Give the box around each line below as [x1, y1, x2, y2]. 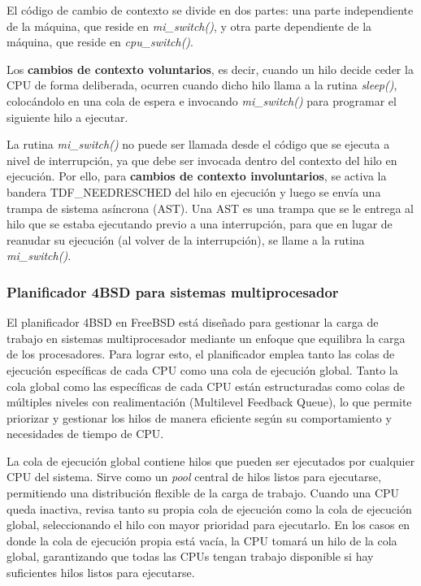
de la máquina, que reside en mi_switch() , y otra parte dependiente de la [7, 17, 372, 34]
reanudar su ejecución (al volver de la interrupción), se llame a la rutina [7, 231, 365, 248]
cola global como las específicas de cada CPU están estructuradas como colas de [7, 377, 405, 394]
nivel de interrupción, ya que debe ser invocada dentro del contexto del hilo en [7, 151, 397, 168]
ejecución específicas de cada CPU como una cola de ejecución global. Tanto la [7, 361, 398, 378]
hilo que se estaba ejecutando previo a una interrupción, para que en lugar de [7, 215, 393, 232]
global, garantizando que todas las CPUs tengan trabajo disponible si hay [7, 548, 374, 565]
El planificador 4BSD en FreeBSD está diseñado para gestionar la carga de [7, 314, 379, 331]
